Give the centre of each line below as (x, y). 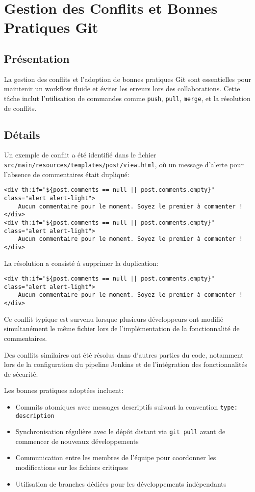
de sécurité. (21, 374)
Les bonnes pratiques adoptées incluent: (64, 390)
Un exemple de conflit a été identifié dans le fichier (80, 155)
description (35, 416)
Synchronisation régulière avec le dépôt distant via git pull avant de (120, 431)
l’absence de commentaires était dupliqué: (67, 174)
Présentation (37, 58)
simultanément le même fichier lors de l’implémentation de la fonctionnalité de (122, 328)
